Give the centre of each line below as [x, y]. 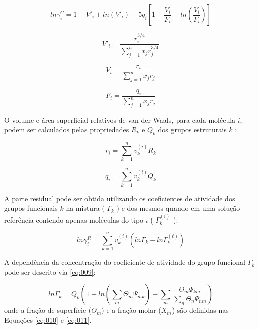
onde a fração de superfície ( [48, 310]
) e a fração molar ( [131, 310]
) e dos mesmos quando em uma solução [178, 208]
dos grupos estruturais [192, 129]
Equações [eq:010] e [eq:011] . [48, 320]
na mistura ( [85, 208]
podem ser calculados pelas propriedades [67, 129]
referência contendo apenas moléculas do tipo [74, 219]
